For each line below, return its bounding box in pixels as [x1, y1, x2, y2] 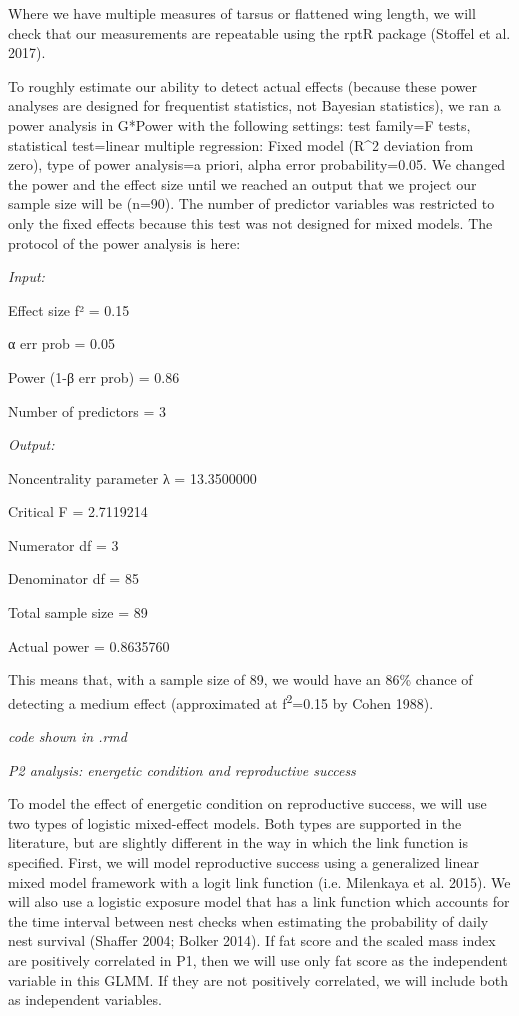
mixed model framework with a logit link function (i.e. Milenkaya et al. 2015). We [8, 871, 511, 892]
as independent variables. [8, 989, 162, 1010]
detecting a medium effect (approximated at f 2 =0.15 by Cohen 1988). [8, 689, 434, 713]
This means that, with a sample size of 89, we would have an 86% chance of [8, 669, 473, 690]
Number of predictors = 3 [8, 400, 167, 421]
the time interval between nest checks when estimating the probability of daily [8, 910, 489, 931]
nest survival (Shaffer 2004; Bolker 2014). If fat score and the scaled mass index [8, 930, 496, 951]
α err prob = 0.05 [8, 333, 116, 354]
